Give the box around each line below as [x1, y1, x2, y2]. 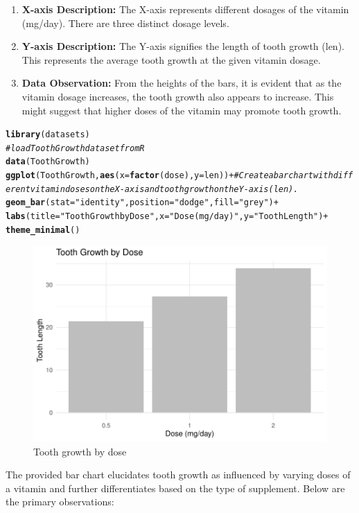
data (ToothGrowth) [6, 157, 90, 167]
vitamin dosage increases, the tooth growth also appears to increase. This [21, 89, 334, 103]
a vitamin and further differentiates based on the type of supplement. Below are [6, 480, 345, 495]
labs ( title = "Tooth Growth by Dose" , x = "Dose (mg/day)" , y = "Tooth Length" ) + [6, 211, 329, 222]
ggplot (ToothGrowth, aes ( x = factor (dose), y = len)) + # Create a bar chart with [6, 171, 333, 181]
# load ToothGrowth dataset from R [6, 143, 145, 153]
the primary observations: [6, 494, 114, 509]
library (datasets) [6, 130, 90, 140]
